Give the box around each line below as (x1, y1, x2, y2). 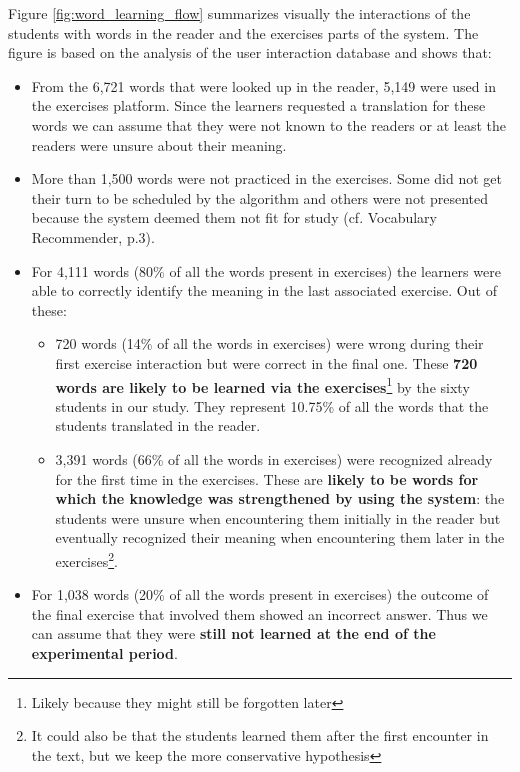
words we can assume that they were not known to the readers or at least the (31, 114, 506, 135)
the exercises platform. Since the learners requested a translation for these (31, 95, 486, 116)
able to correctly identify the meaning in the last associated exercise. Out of (31, 280, 497, 301)
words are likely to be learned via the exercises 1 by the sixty (55, 373, 470, 397)
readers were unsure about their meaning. (31, 134, 287, 155)
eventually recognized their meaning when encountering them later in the (55, 527, 505, 548)
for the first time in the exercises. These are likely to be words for (55, 468, 479, 489)
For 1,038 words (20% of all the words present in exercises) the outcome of (31, 584, 489, 605)
